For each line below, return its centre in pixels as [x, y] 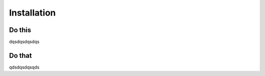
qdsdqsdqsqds [24, 67]
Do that [20, 55]
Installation [32, 13]
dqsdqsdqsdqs [24, 42]
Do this [20, 30]
